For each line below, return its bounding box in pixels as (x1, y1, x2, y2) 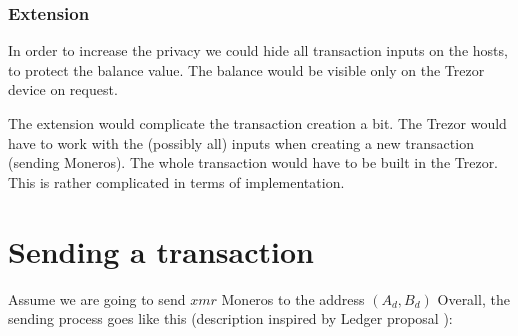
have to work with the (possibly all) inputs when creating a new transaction (8, 132, 474, 153)
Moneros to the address (221, 288, 365, 309)
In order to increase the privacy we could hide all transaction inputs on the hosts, (8, 40, 508, 61)
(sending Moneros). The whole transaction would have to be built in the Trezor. (8, 152, 499, 173)
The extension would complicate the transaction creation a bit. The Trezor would (8, 113, 507, 133)
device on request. (8, 79, 118, 100)
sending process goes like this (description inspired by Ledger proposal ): (8, 308, 453, 329)
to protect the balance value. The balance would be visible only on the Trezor (8, 59, 485, 80)
